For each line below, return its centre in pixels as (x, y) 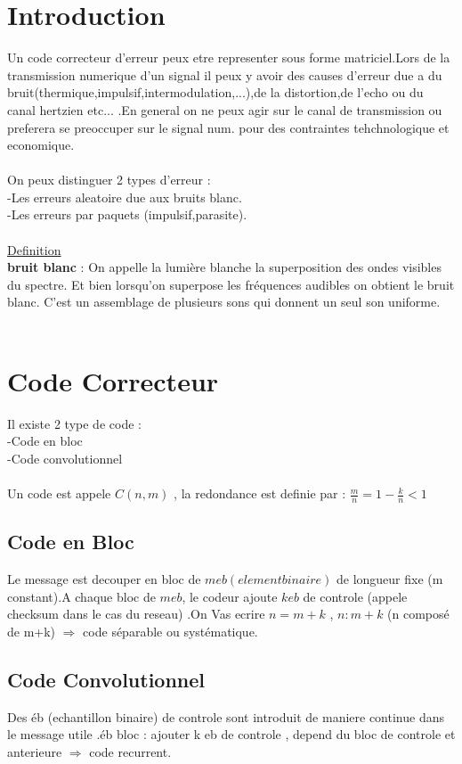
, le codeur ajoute (230, 596)
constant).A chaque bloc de (81, 596)
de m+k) (32, 631)
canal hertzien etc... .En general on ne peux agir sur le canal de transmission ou (225, 109)
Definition (34, 249)
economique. (41, 145)
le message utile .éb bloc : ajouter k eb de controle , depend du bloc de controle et (231, 734)
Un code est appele (59, 493)
